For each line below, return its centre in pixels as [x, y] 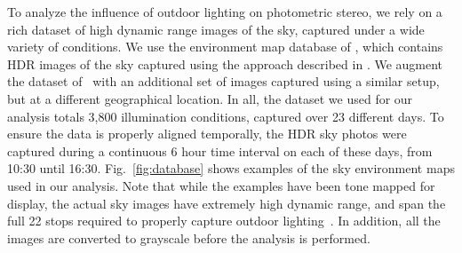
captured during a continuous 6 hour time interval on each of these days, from [220, 150]
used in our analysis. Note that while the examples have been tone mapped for [221, 185]
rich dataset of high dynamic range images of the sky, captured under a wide [216, 29]
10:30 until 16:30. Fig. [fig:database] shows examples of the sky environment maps [231, 168]
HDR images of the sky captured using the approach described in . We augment [225, 63]
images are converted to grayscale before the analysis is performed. [189, 237]
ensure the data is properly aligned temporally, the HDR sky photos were [207, 134]
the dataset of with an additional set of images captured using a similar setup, [223, 81]
